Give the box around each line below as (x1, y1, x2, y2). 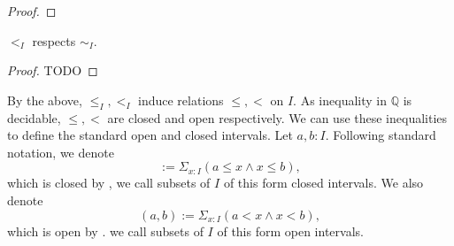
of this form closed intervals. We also (223, 173, 424, 192)
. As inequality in (293, 90, 387, 109)
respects (32, 31, 76, 50)
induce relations (138, 90, 224, 109)
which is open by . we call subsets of (7, 221, 204, 240)
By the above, (7, 90, 82, 109)
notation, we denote (7, 142, 114, 161)
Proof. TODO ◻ (7, 61, 98, 80)
